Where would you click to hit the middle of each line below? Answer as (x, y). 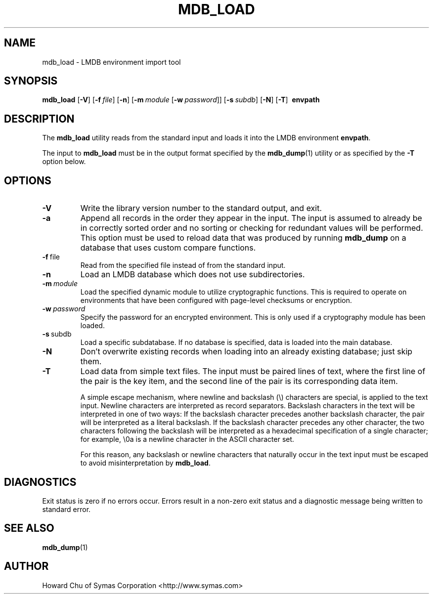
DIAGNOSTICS (40, 482)
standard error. (66, 509)
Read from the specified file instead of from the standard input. (183, 265)
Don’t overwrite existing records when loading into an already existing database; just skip (246, 352)
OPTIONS (28, 180)
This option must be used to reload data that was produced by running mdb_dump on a (243, 238)
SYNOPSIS (31, 81)
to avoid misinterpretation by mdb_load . (145, 463)
